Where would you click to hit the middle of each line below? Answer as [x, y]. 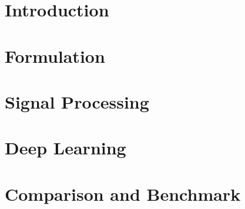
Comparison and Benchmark [123, 193]
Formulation [55, 55]
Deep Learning [66, 148]
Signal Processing [77, 101]
